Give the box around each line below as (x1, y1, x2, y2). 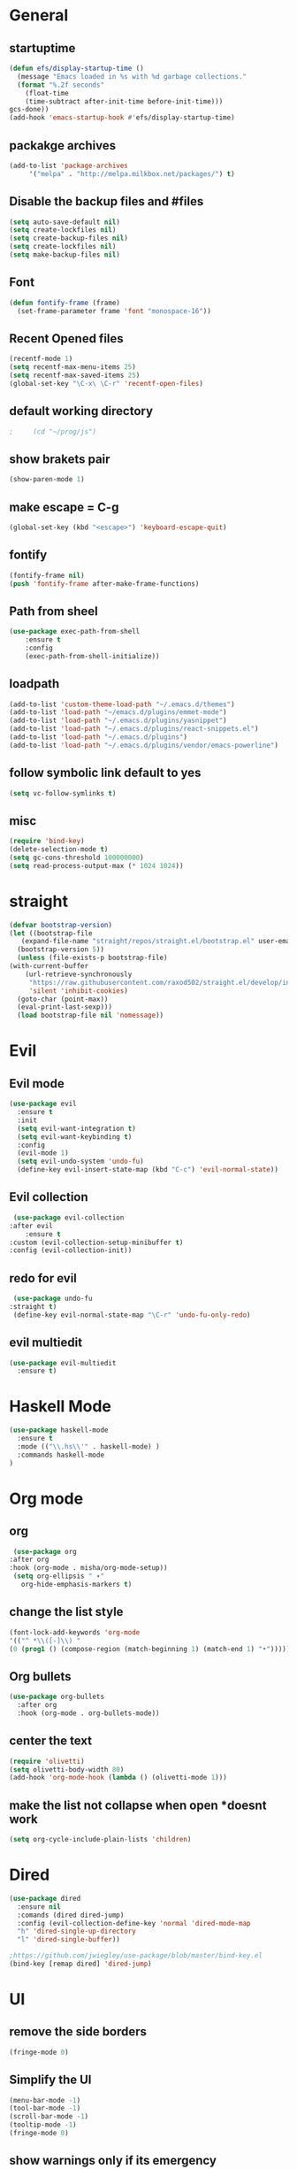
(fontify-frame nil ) (9, 571, 86, 580)
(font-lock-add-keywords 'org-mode (9, 1627, 141, 1637)
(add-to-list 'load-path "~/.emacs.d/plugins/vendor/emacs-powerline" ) (9, 741, 278, 750)
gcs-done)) (9, 105, 49, 114)
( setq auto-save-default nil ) (9, 218, 121, 227)
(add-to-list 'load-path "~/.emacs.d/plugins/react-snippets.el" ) (9, 725, 259, 734)
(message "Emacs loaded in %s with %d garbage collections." (17, 72, 247, 81)
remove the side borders (9, 2024, 148, 2040)
